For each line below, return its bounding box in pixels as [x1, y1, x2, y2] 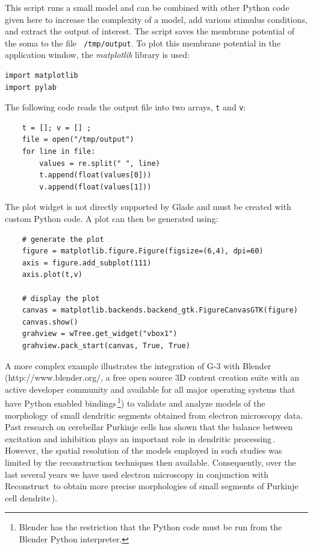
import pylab [5, 83, 57, 92]
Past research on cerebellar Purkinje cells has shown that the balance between [5, 420, 293, 433]
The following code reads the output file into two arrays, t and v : [5, 101, 246, 113]
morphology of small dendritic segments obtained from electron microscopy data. [5, 408, 303, 421]
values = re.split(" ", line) [39, 159, 160, 168]
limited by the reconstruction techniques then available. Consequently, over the [5, 455, 296, 468]
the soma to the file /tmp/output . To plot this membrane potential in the [5, 36, 280, 49]
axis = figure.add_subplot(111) [22, 258, 152, 267]
